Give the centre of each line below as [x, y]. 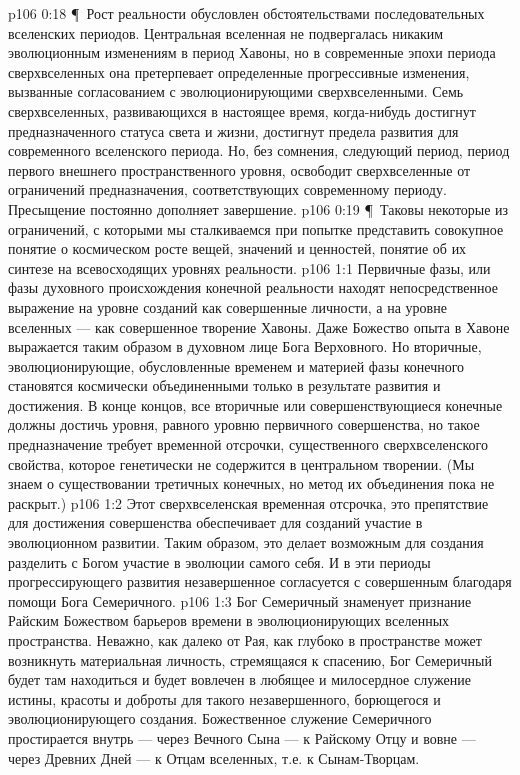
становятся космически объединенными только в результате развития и [224, 385]
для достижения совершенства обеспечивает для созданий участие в [215, 522]
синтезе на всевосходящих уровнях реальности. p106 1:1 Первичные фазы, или [249, 267]
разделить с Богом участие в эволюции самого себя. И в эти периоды [219, 561]
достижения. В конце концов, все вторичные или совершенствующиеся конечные [255, 404]
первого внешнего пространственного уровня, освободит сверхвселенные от [239, 169]
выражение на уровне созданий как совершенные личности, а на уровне [227, 306]
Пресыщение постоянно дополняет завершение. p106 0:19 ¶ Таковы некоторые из [258, 208]
